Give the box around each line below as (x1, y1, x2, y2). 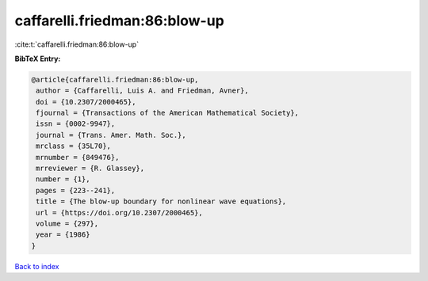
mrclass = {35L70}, (36, 142, 111, 150)
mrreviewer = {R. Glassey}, (36, 164, 145, 173)
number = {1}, (36, 175, 90, 184)
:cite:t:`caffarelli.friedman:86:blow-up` (14, 40, 139, 49)
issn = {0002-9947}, (36, 120, 116, 128)
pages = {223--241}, (36, 186, 116, 195)
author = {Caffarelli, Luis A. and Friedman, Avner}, (36, 86, 249, 95)
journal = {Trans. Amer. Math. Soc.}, (36, 131, 186, 139)
